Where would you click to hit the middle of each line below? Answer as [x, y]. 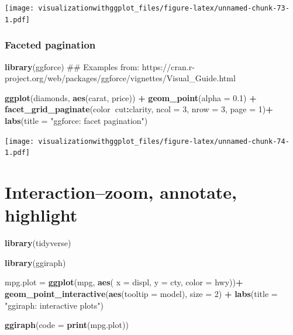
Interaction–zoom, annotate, [121, 192]
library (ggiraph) [35, 262]
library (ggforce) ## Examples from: [72, 66]
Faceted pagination [50, 45]
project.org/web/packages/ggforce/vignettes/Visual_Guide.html [120, 78]
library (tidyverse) [38, 243]
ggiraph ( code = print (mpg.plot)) [67, 325]
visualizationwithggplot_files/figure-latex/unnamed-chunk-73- [164, 8]
